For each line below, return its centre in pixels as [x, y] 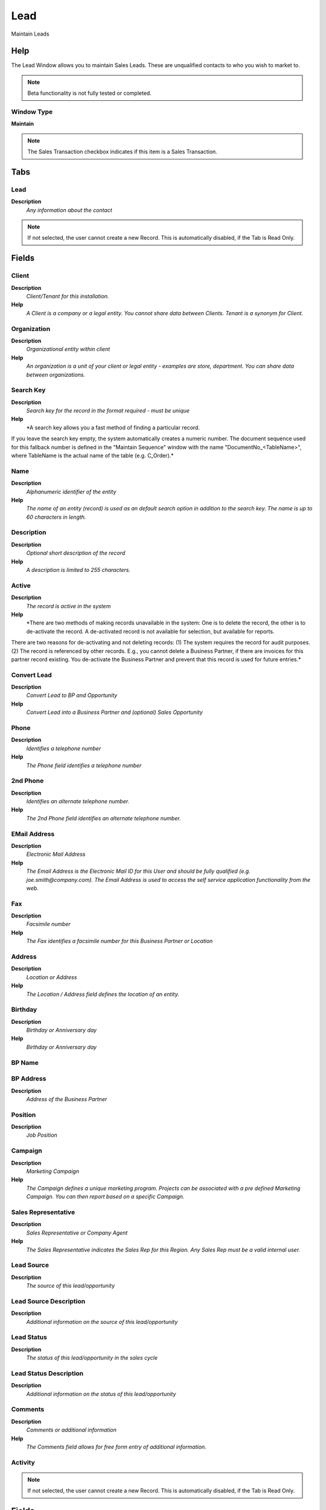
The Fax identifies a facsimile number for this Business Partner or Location [120, 941]
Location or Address [52, 977]
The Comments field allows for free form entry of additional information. [116, 1447]
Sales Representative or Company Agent [77, 1233]
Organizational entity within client [68, 349]
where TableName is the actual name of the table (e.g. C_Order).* [93, 455]
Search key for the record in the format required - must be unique [108, 411]
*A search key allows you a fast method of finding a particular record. [113, 427]
